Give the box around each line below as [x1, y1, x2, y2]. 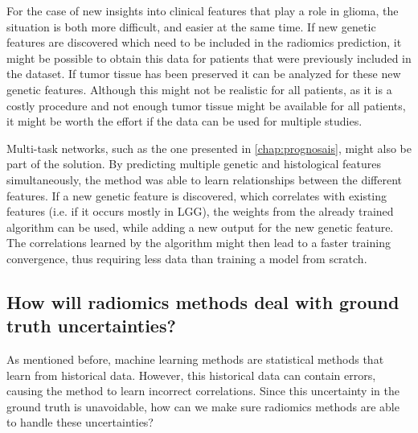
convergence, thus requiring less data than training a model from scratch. [6, 249, 367, 266]
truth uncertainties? [6, 313, 176, 338]
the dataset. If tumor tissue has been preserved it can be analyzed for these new [6, 65, 401, 82]
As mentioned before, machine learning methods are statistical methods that [6, 351, 384, 368]
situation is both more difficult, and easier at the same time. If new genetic [6, 18, 376, 35]
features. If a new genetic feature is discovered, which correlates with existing [6, 187, 387, 204]
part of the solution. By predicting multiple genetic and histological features [6, 155, 382, 172]
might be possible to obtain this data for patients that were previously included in [6, 49, 412, 66]
